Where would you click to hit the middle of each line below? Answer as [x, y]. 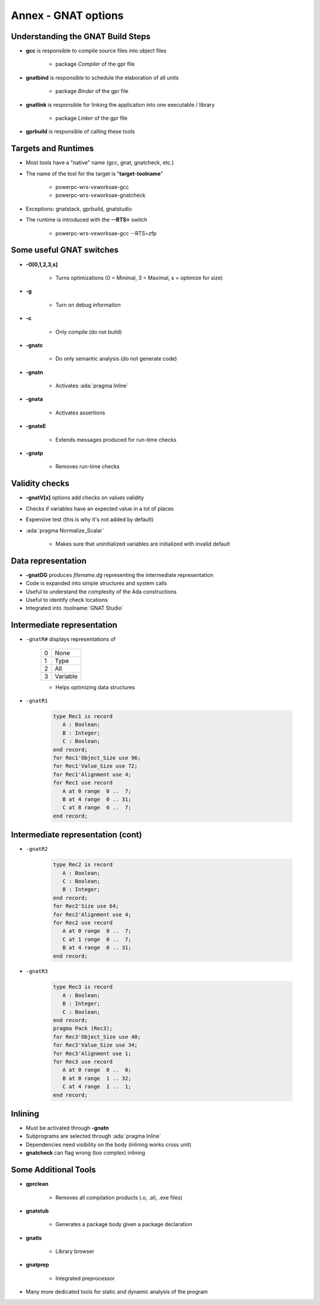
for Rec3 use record [83, 1062]
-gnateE [36, 426]
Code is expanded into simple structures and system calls [96, 583]
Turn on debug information [88, 305]
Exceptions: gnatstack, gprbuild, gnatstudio [79, 209]
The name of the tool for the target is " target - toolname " [95, 173]
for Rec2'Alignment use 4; [92, 914]
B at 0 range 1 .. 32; [97, 1078]
